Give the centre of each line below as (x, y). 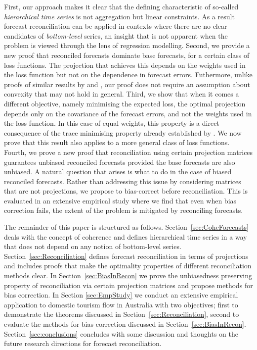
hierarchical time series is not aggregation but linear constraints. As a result (119, 16)
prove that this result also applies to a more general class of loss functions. (117, 142)
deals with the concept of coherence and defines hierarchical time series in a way (126, 236)
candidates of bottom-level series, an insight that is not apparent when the (116, 35)
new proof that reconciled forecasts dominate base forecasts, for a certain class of (127, 55)
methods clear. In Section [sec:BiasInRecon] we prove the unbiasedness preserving (128, 275)
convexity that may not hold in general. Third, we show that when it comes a (122, 94)
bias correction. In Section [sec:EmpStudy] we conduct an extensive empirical (121, 295)
